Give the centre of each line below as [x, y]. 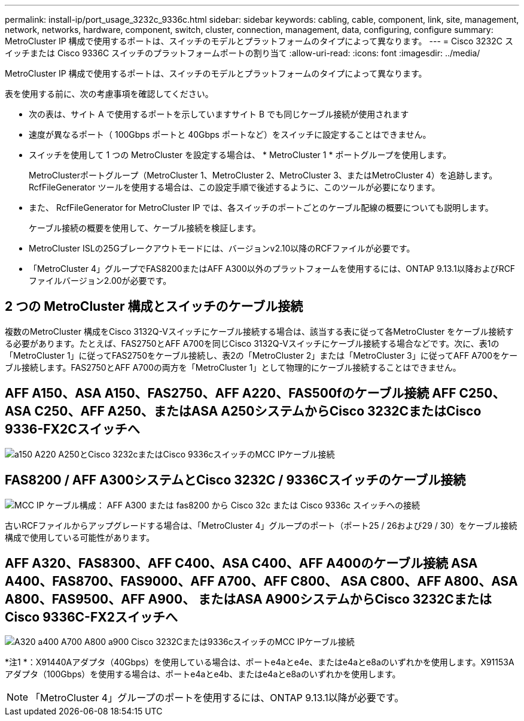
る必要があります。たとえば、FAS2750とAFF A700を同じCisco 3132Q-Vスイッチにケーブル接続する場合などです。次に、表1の [252, 343]
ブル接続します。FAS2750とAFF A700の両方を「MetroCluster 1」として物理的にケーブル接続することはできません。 [233, 367]
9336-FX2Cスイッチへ [72, 429]
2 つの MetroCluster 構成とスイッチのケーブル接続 [154, 307]
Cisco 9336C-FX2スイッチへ [91, 617]
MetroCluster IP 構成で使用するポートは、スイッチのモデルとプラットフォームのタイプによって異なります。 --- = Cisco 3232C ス [259, 41]
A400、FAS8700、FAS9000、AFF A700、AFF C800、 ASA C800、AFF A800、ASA [261, 581]
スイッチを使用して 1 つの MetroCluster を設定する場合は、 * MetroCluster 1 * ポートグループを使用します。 [240, 155]
